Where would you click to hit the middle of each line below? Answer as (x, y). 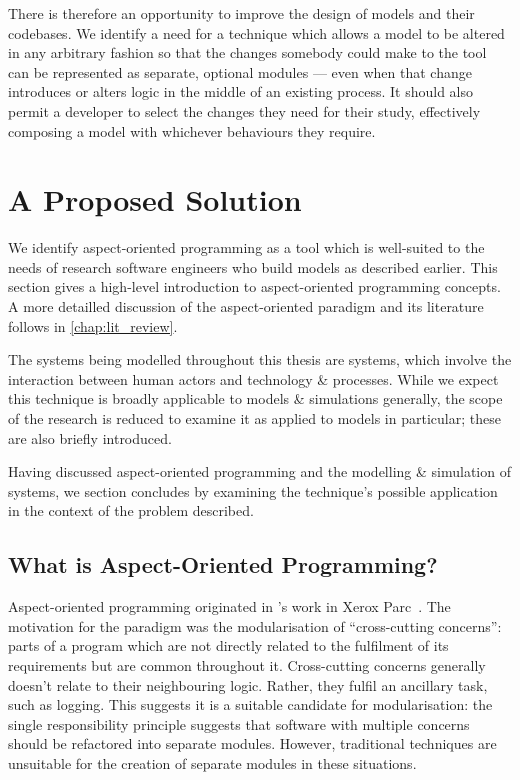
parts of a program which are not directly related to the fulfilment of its (228, 645)
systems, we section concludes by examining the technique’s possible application (253, 490)
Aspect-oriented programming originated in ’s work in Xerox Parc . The (229, 606)
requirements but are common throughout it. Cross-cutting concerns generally (247, 664)
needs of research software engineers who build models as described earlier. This (253, 266)
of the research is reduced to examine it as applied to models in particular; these (254, 418)
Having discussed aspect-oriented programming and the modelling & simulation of (259, 471)
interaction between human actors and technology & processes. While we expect (253, 378)
